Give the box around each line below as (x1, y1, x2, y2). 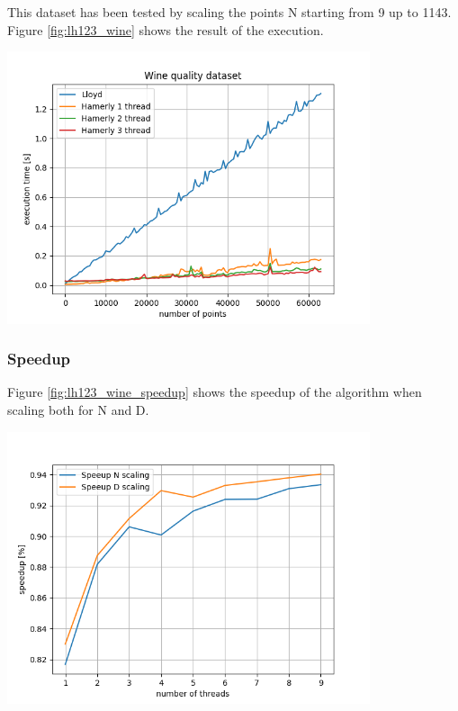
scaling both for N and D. (7, 400, 149, 418)
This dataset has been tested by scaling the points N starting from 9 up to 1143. (7, 3, 452, 21)
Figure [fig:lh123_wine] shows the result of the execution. (7, 20, 324, 39)
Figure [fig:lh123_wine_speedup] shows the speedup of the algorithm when (7, 382, 422, 401)
